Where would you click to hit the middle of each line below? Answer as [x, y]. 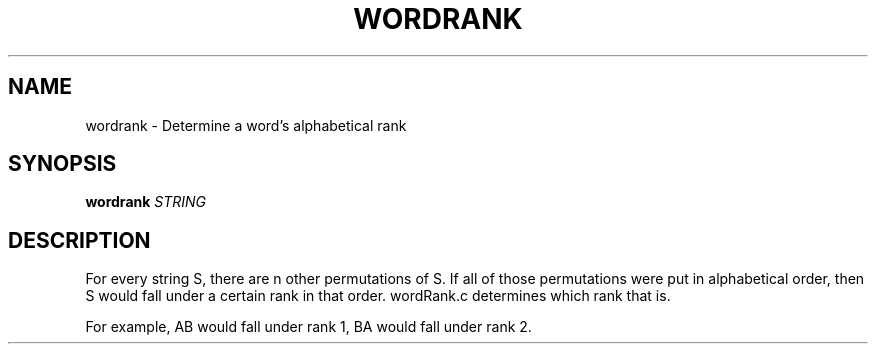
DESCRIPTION [79, 240]
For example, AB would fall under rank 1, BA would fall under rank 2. [308, 327]
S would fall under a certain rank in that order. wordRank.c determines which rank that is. [378, 296]
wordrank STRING [146, 202]
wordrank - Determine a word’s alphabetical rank [246, 125]
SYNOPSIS [62, 164]
